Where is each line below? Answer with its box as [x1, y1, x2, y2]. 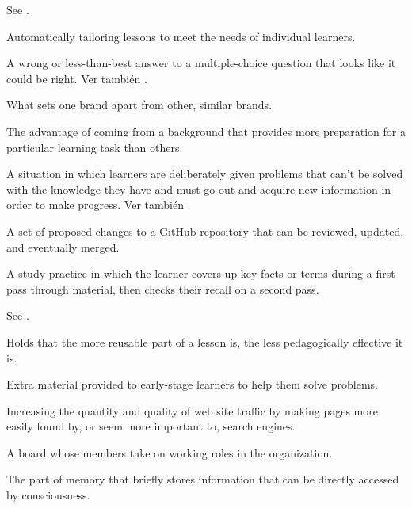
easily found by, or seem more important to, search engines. [6, 418, 296, 434]
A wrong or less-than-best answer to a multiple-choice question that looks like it [6, 55, 396, 71]
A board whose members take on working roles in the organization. [6, 444, 333, 461]
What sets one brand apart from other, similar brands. [6, 97, 273, 113]
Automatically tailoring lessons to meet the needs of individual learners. [6, 28, 356, 44]
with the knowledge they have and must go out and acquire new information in [6, 180, 391, 197]
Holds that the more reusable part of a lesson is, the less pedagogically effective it [6, 333, 403, 350]
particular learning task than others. [6, 138, 183, 155]
